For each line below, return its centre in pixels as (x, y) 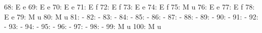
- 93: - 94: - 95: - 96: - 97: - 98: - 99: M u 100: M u (83, 26)
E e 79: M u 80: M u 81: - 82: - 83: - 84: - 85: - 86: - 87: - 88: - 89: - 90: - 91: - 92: (131, 16)
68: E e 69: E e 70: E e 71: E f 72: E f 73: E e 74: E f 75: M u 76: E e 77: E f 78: (129, 6)
